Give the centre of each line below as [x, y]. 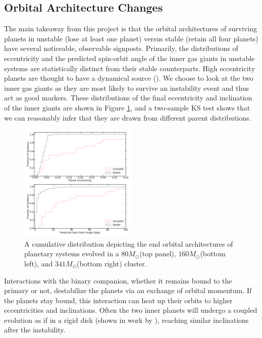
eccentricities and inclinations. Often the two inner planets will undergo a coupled [131, 310]
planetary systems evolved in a [72, 253]
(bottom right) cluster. [112, 263]
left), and [39, 263]
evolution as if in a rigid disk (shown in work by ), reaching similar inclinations [126, 320]
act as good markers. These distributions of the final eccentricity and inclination [128, 98]
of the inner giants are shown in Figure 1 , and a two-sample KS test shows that [127, 107]
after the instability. [35, 330]
